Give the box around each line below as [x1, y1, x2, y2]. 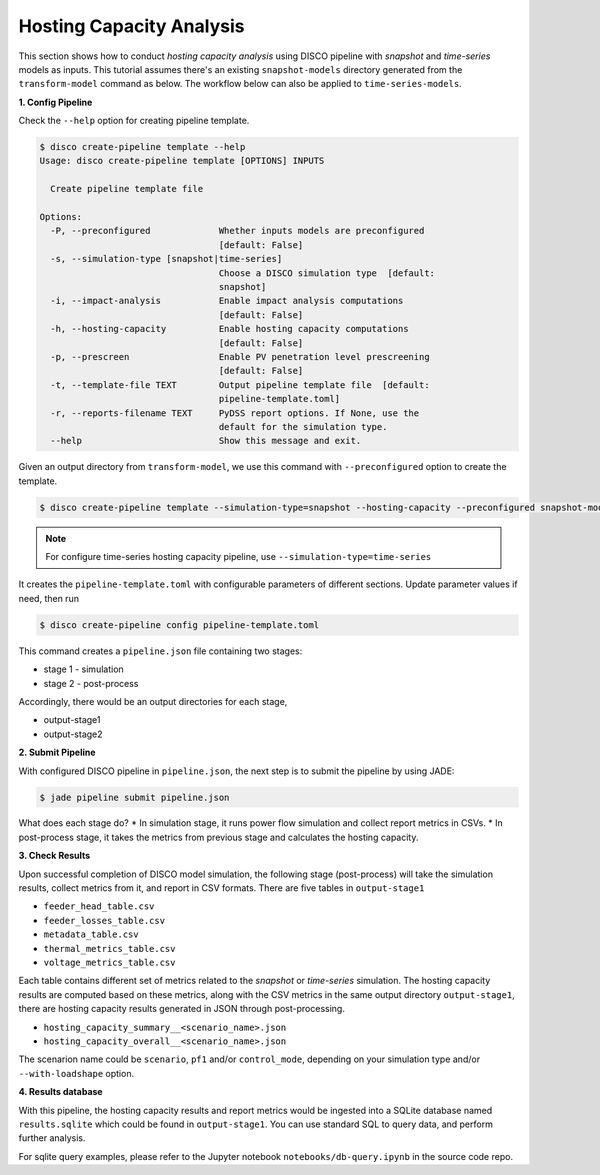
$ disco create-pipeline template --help [39, 141, 246, 153]
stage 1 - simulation [43, 663, 124, 675]
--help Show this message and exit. [50, 435, 362, 447]
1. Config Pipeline [18, 96, 93, 108]
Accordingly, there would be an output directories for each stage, [18, 695, 288, 707]
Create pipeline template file [50, 183, 204, 195]
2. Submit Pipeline [18, 746, 96, 759]
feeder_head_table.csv [43, 901, 155, 912]
